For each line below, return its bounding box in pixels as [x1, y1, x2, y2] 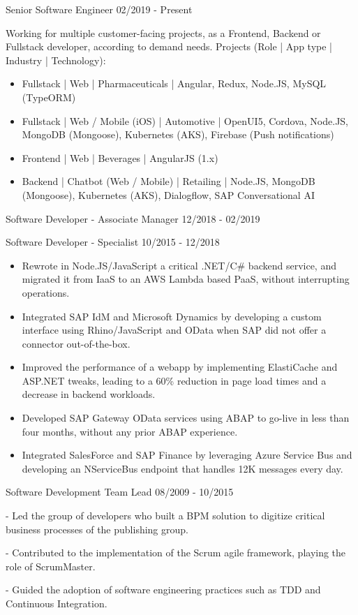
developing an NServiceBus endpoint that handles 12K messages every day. [22, 461, 343, 475]
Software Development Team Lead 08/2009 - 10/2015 [6, 484, 234, 499]
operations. [22, 285, 70, 299]
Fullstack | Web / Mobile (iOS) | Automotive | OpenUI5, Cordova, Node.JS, [22, 113, 349, 128]
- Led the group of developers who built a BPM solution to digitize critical [6, 508, 325, 523]
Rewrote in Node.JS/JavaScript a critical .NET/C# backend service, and [22, 258, 336, 272]
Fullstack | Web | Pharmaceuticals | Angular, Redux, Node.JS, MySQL [22, 76, 327, 91]
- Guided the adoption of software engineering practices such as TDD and [6, 582, 321, 597]
